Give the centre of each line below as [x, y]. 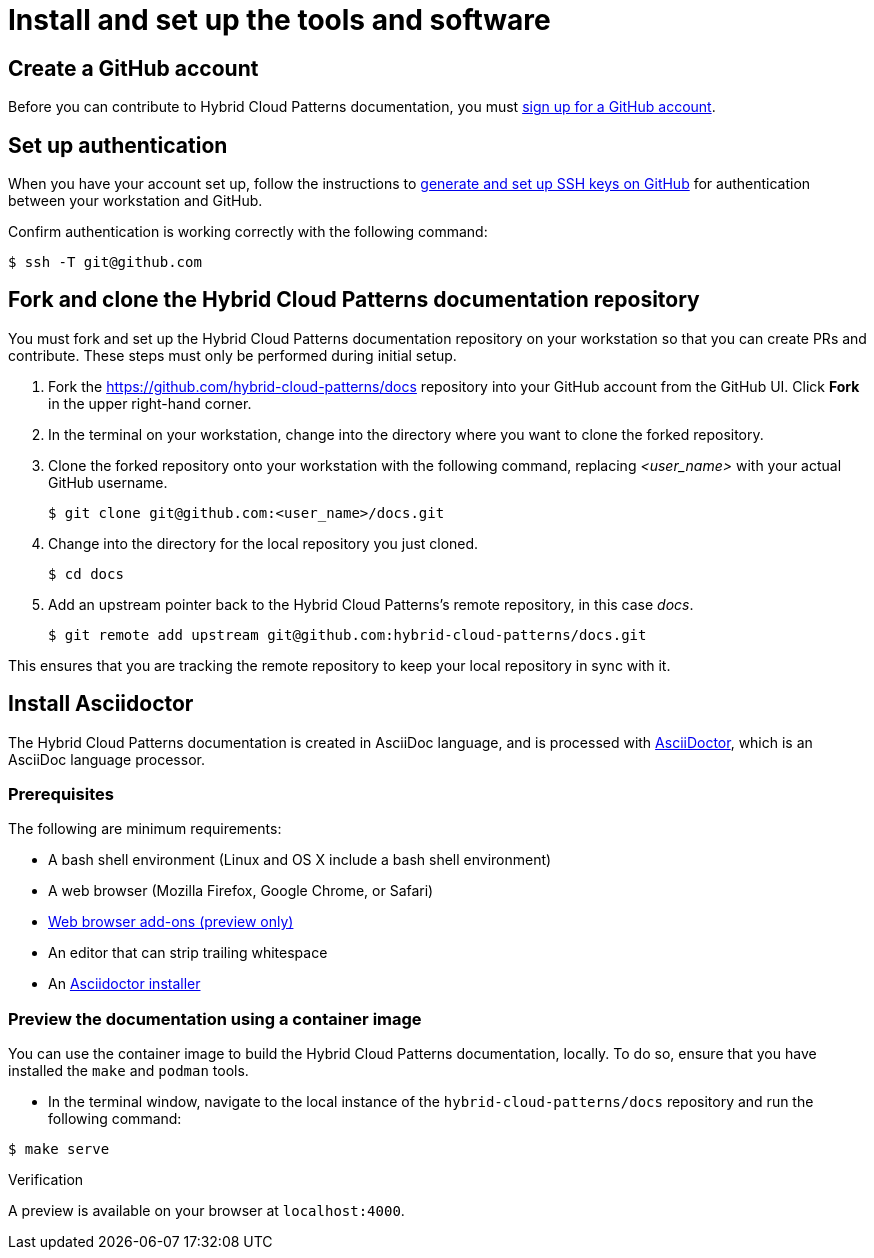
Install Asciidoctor [101, 704]
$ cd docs [86, 573]
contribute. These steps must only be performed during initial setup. [232, 355]
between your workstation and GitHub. [135, 201]
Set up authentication [118, 145]
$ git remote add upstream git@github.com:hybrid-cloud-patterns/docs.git [347, 634]
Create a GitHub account [133, 68]
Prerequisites [61, 794]
